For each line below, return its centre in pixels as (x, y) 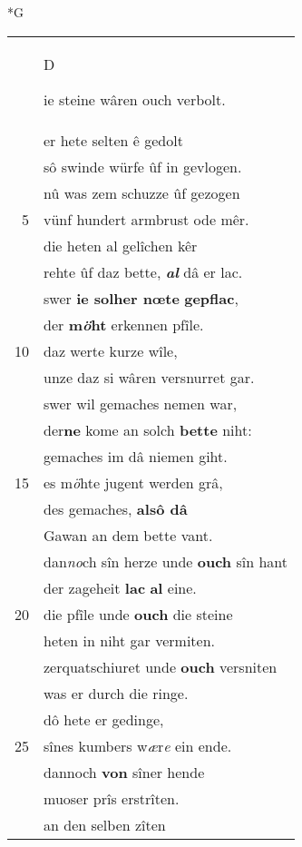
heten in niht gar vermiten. (130, 640)
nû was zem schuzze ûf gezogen (142, 192)
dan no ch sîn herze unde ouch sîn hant (166, 561)
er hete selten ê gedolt (113, 140)
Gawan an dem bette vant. (128, 535)
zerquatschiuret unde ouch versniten (161, 666)
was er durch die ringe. (116, 693)
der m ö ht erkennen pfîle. (124, 324)
